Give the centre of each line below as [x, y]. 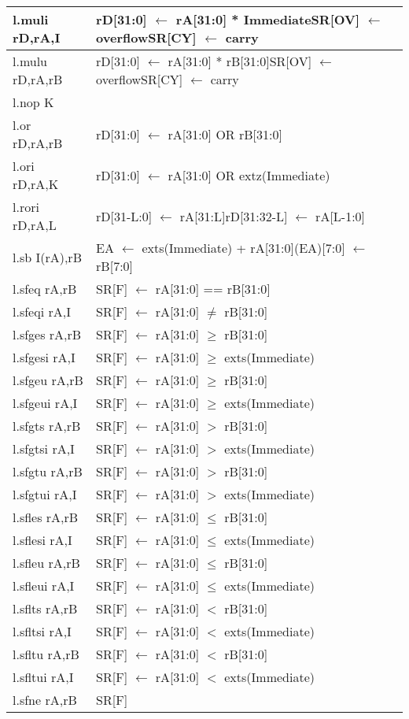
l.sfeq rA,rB [45, 289]
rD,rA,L [35, 225]
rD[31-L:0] [124, 216]
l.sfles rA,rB [46, 517]
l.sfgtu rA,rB [48, 471]
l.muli [31, 19]
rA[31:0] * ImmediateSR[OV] [268, 19]
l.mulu [30, 61]
